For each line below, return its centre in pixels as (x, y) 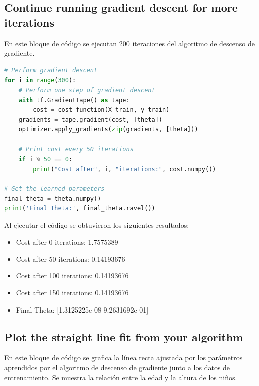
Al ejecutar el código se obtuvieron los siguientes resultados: (97, 225)
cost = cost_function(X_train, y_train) (101, 110)
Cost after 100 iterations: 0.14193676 (72, 276)
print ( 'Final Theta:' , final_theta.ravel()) (80, 209)
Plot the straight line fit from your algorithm (124, 336)
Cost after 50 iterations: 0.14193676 (71, 258)
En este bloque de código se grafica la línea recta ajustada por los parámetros (123, 358)
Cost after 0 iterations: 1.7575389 (67, 242)
